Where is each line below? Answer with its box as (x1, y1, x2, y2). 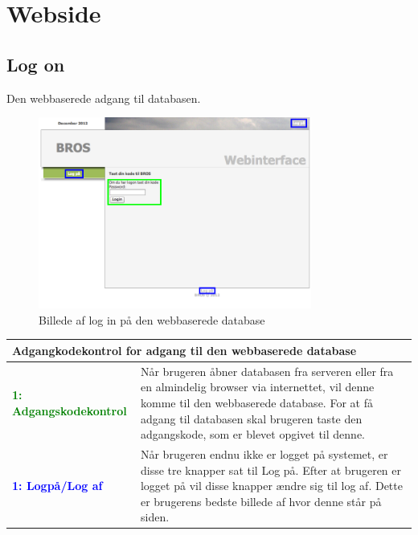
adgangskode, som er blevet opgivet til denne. (140, 426, 365, 443)
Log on (6, 51, 65, 76)
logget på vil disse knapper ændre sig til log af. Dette (140, 477, 403, 494)
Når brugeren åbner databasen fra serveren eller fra (140, 362, 394, 379)
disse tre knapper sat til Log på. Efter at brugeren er (140, 461, 401, 478)
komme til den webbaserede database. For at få (140, 394, 373, 410)
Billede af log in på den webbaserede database (39, 311, 265, 328)
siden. (140, 508, 170, 525)
